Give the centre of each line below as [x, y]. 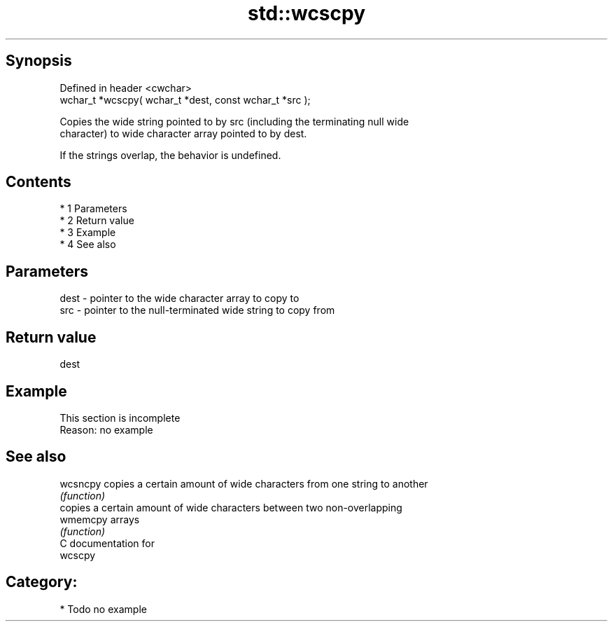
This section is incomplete [120, 418]
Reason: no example [106, 429]
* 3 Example [88, 233]
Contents [38, 182]
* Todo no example [103, 609]
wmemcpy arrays [100, 519]
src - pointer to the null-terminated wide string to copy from [197, 310]
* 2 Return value [97, 221]
